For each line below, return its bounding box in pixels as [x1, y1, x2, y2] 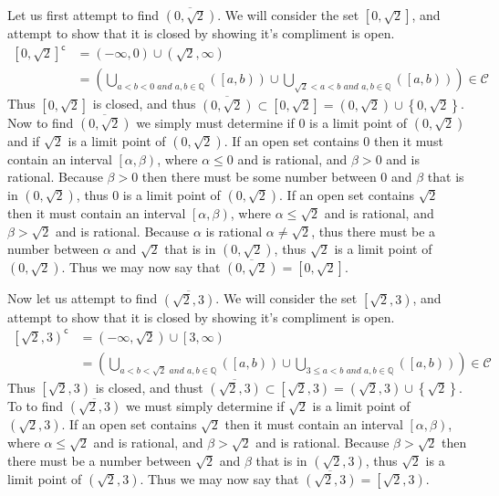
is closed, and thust [95, 378, 203, 396]
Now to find [7, 112, 74, 132]
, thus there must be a [311, 221, 436, 240]
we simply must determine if [136, 112, 295, 132]
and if [7, 131, 40, 150]
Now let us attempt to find [7, 289, 158, 308]
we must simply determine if [125, 396, 285, 416]
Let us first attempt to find [7, 5, 160, 25]
